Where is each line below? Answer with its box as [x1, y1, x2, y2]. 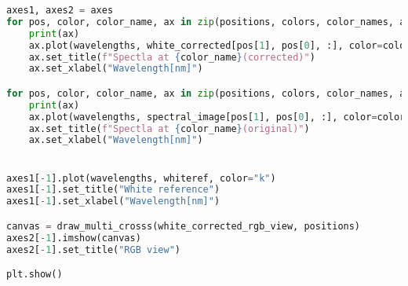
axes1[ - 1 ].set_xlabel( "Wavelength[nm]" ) [6, 196, 220, 207]
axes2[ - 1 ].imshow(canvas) [6, 232, 141, 244]
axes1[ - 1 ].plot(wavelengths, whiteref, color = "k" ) [6, 172, 276, 184]
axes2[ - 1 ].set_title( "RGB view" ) [6, 244, 180, 255]
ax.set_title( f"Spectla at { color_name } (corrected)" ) [28, 51, 315, 63]
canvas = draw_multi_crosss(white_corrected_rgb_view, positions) [6, 220, 361, 232]
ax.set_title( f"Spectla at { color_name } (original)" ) [28, 123, 310, 134]
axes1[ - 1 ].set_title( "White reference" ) [6, 184, 220, 196]
